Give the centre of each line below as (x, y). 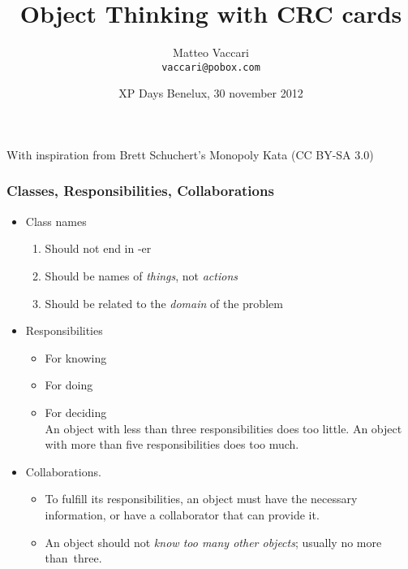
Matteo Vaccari (211, 52)
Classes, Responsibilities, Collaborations (140, 191)
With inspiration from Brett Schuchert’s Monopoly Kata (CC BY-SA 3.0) (190, 154)
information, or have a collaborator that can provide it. (182, 514)
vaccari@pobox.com (211, 67)
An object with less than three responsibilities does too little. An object (223, 428)
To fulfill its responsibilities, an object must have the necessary (201, 499)
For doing (69, 385)
